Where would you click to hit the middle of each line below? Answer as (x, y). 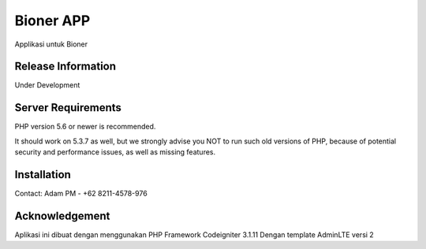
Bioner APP (52, 20)
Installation (43, 175)
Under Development (47, 85)
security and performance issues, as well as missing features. (115, 152)
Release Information (65, 67)
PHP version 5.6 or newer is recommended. (85, 127)
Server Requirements (68, 108)
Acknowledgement (62, 216)
